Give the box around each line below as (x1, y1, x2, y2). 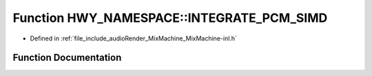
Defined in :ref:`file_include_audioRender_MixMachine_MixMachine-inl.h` (30, 34, 238, 42)
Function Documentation (12, 52, 122, 64)
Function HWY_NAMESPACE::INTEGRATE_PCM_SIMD (12, 10, 328, 25)
